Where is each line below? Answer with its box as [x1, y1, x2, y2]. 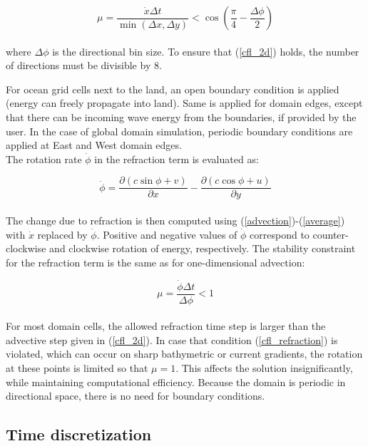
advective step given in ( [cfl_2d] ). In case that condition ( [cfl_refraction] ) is [6, 332, 338, 347]
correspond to [250, 227, 310, 242]
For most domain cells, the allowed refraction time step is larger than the [6, 318, 326, 333]
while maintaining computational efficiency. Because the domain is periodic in [6, 374, 346, 389]
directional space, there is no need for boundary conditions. [6, 388, 265, 403]
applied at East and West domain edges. [6, 138, 182, 152]
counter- [312, 227, 349, 242]
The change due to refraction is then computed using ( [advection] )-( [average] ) [6, 213, 345, 227]
